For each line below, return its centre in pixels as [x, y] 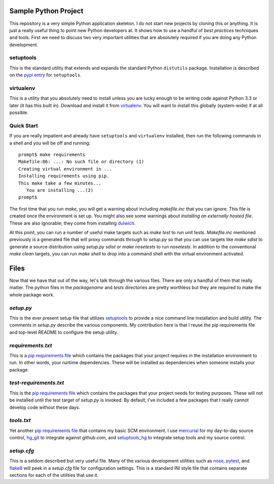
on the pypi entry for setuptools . [45, 75]
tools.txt [20, 420]
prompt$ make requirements [52, 155]
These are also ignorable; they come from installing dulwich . [73, 223]
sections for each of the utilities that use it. [54, 475]
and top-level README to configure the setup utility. [64, 332]
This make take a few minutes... [60, 183]
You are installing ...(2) [60, 190]
